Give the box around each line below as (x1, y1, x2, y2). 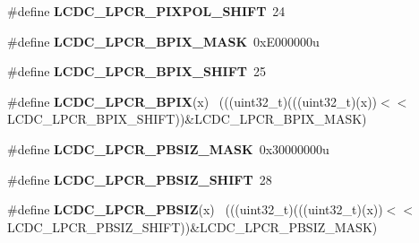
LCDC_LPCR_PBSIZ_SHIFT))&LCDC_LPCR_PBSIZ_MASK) (7, 217, 378, 236)
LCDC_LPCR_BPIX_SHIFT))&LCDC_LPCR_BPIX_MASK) (7, 109, 367, 128)
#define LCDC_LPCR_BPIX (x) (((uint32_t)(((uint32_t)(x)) (7, 91, 378, 110)
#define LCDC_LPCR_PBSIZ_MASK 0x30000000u (7, 139, 329, 158)
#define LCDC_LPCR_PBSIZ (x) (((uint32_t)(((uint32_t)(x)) (7, 200, 383, 219)
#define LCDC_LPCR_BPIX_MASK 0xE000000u (7, 31, 320, 50)
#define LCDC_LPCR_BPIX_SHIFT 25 (7, 62, 267, 81)
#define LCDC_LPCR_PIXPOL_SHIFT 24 (7, 2, 286, 20)
